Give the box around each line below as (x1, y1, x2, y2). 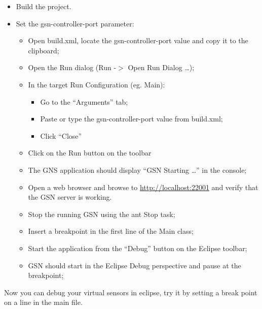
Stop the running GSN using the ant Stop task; (28, 208, 175, 219)
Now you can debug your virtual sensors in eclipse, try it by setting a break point (4, 287, 257, 297)
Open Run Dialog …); (128, 62, 195, 73)
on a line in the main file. (4, 297, 83, 307)
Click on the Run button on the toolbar (28, 147, 152, 158)
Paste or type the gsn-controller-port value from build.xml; (40, 113, 223, 124)
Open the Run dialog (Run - (28, 62, 117, 73)
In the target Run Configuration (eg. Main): (28, 79, 165, 89)
